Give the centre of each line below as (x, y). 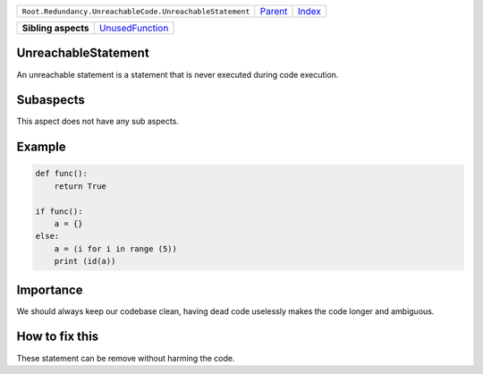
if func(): (59, 211)
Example (41, 147)
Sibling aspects (55, 28)
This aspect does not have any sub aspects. (97, 122)
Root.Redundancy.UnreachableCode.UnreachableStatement (136, 11)
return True (80, 186)
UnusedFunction (134, 28)
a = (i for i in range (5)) (116, 249)
